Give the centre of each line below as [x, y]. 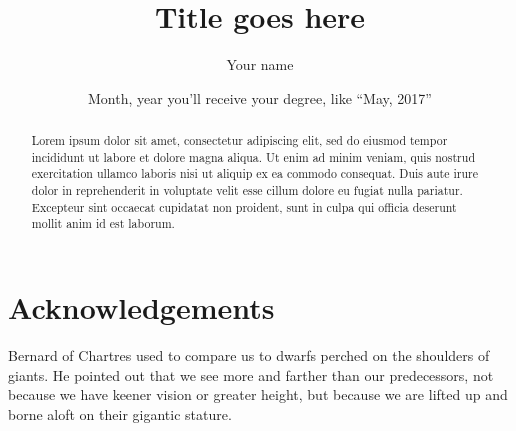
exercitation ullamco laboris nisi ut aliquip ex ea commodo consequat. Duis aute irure [254, 173]
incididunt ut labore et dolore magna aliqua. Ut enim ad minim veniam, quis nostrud [253, 156]
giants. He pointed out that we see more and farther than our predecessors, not [251, 374]
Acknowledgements [141, 307]
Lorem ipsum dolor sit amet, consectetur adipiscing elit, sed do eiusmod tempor [239, 140]
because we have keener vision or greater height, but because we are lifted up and [258, 394]
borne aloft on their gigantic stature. [120, 413]
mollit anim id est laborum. [103, 223]
